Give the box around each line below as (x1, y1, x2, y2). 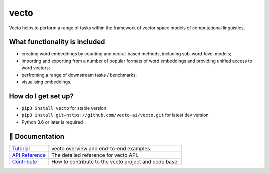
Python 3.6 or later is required (21, 119, 83, 125)
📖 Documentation (9, 132, 65, 141)
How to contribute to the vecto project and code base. (51, 158, 179, 165)
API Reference (12, 151, 46, 158)
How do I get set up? (9, 92, 74, 100)
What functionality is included (9, 38, 105, 46)
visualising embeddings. (21, 79, 72, 85)
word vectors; (21, 65, 50, 71)
